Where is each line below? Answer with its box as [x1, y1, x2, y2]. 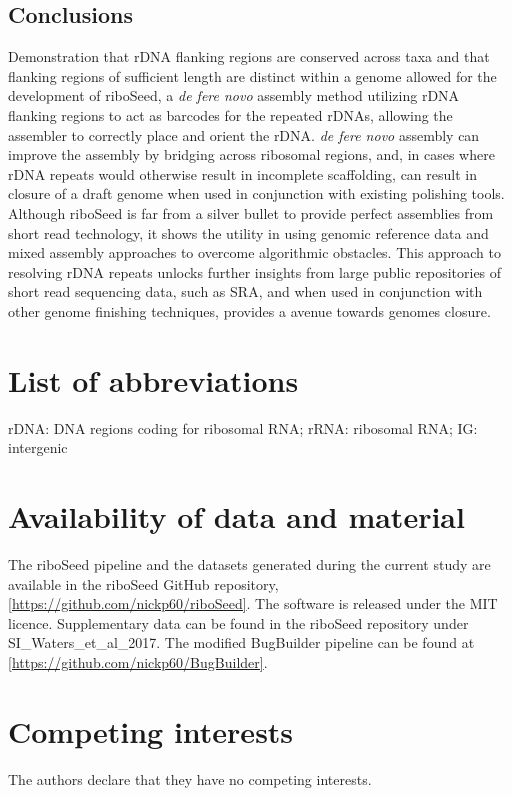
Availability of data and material [8, 496, 465, 537]
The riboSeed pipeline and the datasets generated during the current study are [8, 553, 491, 574]
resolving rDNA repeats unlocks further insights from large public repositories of [8, 261, 502, 282]
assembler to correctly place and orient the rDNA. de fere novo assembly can [8, 124, 480, 145]
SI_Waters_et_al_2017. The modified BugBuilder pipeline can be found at [8, 632, 475, 653]
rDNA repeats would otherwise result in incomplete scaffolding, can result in [8, 163, 477, 184]
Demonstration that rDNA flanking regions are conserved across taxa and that [8, 46, 490, 67]
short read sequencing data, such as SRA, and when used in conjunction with [8, 281, 483, 302]
